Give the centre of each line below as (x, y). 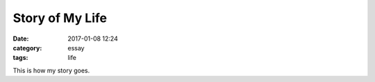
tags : (20, 58)
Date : (21, 39)
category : (27, 48)
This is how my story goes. (51, 70)
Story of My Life (60, 18)
